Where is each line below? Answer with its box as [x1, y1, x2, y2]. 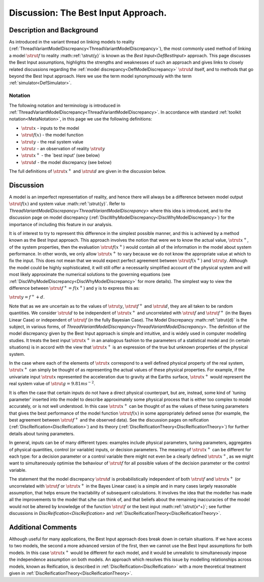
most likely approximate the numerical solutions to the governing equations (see [9, 272, 171, 278]
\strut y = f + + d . [9, 294, 45, 300]
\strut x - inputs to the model [21, 125, 79, 131]
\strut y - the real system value [21, 139, 84, 144]
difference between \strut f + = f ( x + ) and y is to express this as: [9, 284, 140, 291]
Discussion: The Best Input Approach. [9, 7, 167, 18]
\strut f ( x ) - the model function [21, 132, 84, 138]
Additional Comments [9, 523, 77, 531]
